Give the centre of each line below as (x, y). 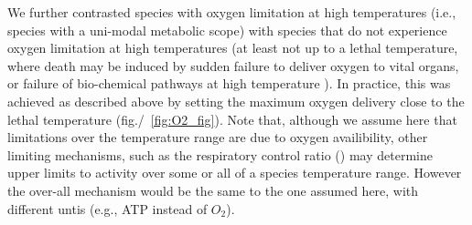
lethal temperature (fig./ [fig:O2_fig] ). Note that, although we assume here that (232, 119)
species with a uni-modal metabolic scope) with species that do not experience (227, 30)
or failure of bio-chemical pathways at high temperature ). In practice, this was (229, 83)
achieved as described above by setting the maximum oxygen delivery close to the (236, 101)
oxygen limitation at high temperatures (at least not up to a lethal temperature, (233, 48)
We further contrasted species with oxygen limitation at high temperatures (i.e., (232, 12)
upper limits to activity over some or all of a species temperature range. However (235, 173)
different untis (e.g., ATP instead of (107, 208)
